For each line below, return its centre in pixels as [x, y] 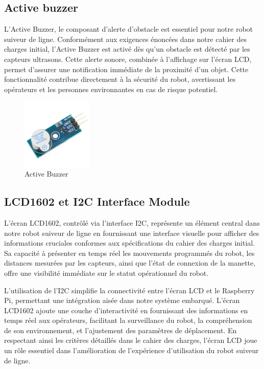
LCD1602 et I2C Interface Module [97, 201]
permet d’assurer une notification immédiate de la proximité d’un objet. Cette [126, 69]
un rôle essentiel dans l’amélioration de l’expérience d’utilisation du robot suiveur [131, 350]
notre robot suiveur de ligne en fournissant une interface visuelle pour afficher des [132, 233]
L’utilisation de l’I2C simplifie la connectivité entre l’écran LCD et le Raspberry [129, 290]
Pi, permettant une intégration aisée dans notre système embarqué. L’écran [122, 300]
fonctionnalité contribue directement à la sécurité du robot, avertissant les [120, 79]
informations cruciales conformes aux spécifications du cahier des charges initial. [130, 243]
